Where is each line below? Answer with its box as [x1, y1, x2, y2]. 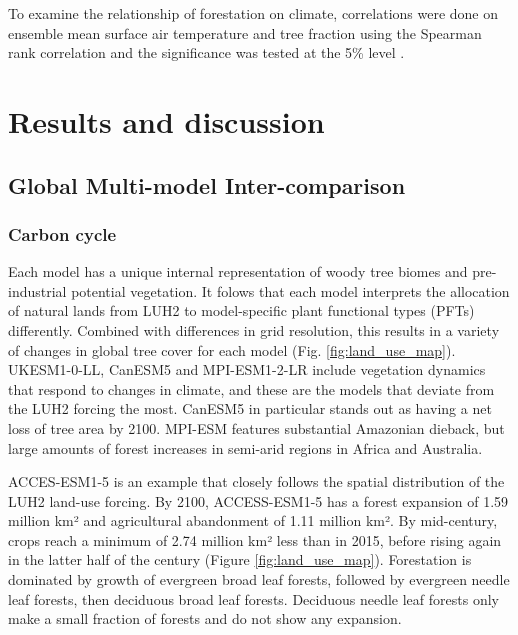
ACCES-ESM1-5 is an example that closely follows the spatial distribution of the [8, 471, 505, 492]
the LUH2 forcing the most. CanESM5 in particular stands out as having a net [8, 398, 492, 419]
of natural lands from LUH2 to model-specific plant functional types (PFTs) [8, 300, 475, 321]
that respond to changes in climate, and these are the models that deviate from [8, 378, 495, 399]
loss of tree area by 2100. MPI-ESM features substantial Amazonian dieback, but [8, 417, 505, 438]
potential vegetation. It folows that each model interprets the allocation [71, 280, 510, 301]
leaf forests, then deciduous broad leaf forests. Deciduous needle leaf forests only [8, 588, 499, 609]
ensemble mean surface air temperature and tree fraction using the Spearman [8, 22, 482, 43]
